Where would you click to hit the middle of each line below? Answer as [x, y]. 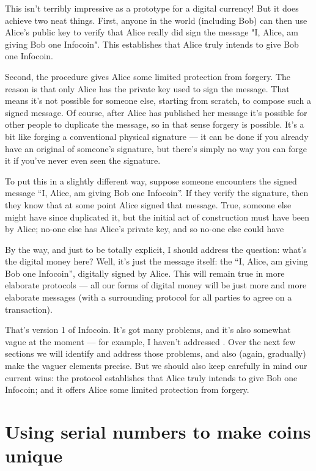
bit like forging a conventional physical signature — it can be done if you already [157, 136]
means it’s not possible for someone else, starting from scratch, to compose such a [158, 100]
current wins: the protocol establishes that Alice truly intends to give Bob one [151, 377]
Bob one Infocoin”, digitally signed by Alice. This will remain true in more [145, 273]
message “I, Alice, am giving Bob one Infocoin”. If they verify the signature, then [157, 193]
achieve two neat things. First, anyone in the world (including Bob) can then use [156, 20]
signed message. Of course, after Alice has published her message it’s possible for [156, 112]
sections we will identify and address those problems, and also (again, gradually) [156, 353]
